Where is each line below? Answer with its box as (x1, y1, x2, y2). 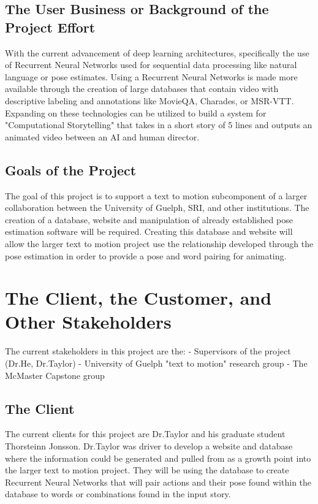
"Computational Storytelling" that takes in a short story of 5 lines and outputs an (5, 118, 312, 131)
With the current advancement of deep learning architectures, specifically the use (5, 46, 309, 59)
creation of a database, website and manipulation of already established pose (5, 213, 293, 226)
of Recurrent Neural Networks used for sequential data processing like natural (5, 58, 297, 71)
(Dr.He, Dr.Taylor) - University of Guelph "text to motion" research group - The (5, 357, 308, 370)
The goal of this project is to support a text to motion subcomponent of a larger (5, 189, 308, 202)
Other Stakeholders (5, 309, 172, 334)
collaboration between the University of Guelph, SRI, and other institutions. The (5, 201, 309, 214)
